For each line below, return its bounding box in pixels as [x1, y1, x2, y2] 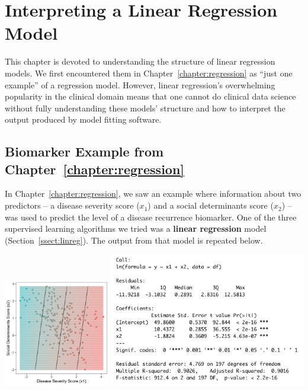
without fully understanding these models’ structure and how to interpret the [5, 101, 285, 114]
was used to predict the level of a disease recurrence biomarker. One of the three [5, 210, 297, 223]
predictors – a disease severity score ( [5, 199, 140, 212]
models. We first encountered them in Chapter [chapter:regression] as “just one [5, 66, 293, 79]
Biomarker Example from [5, 142, 164, 161]
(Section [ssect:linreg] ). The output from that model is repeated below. [5, 234, 263, 246]
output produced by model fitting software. [5, 113, 162, 126]
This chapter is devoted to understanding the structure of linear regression [5, 55, 275, 68]
